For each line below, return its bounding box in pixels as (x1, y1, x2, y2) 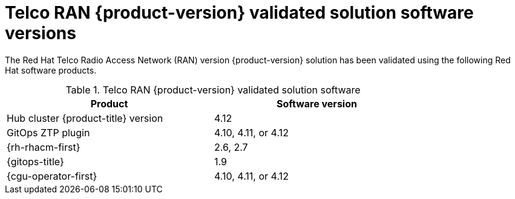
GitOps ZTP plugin (7, 126, 90, 139)
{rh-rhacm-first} (7, 141, 80, 153)
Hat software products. (5, 65, 97, 75)
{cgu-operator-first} (7, 169, 97, 182)
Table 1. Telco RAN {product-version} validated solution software (65, 83, 361, 96)
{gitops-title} (7, 155, 64, 168)
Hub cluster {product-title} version (7, 112, 163, 124)
